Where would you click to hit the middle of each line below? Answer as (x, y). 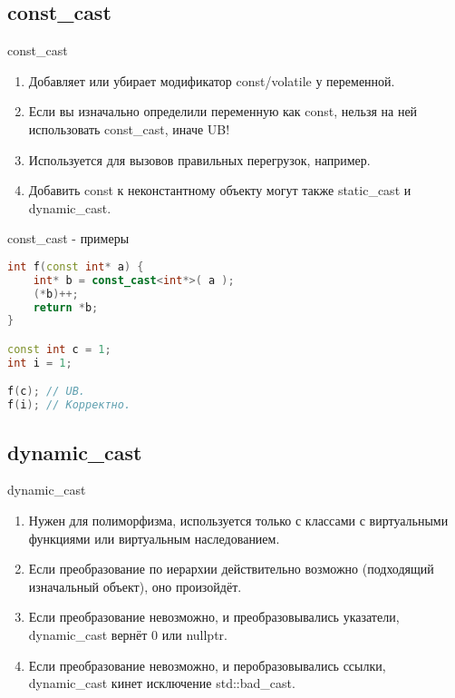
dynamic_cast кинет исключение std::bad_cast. (162, 683)
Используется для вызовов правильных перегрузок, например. (199, 159)
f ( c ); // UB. (46, 392)
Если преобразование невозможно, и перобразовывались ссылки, (207, 665)
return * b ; (66, 307)
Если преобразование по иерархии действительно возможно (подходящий (231, 569)
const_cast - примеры (68, 238)
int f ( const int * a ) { (76, 266)
